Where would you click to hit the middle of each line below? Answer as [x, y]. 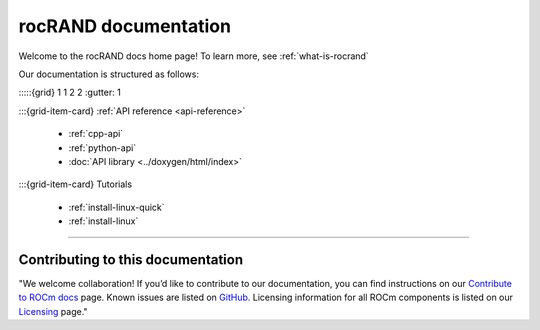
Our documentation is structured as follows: [109, 74]
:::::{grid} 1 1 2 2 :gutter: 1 [70, 92]
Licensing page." [53, 311]
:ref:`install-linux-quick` [116, 207]
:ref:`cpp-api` [96, 134]
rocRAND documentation [125, 26]
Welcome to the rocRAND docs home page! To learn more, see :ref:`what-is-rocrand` [193, 56]
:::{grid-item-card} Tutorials [75, 184]
